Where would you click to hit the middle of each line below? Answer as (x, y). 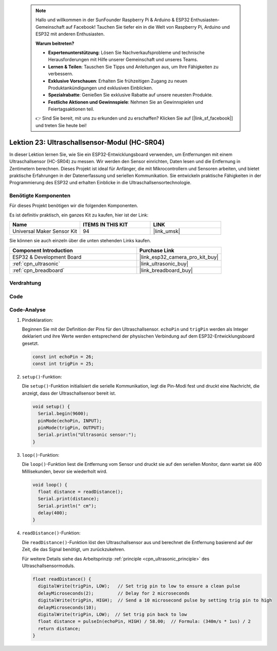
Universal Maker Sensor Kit (45, 231)
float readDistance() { (62, 579)
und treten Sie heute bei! (61, 125)
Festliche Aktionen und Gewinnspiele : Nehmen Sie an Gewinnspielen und (126, 102)
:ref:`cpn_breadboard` (39, 270)
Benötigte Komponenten (40, 196)
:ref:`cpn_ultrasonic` (36, 263)
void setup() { (51, 406)
